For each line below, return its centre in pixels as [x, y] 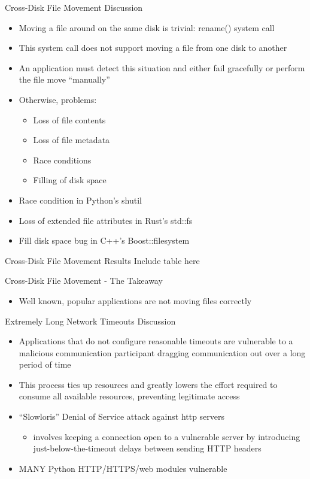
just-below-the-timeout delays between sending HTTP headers [147, 448]
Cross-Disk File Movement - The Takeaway [84, 281]
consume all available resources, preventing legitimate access [129, 396]
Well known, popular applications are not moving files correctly [135, 300]
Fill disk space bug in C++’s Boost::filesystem [104, 240]
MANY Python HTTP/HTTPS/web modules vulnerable [123, 468]
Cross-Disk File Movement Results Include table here [102, 260]
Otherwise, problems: [58, 99]
